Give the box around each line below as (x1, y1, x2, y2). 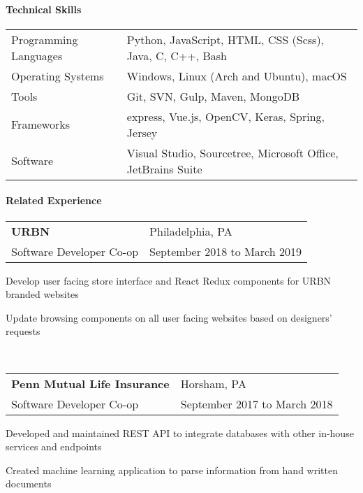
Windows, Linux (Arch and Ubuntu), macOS (126, 67, 347, 84)
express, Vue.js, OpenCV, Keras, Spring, (126, 108, 325, 124)
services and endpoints (6, 439, 102, 454)
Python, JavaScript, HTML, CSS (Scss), (126, 31, 325, 48)
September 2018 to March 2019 (149, 243, 302, 259)
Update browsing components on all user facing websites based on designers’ (6, 310, 332, 324)
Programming (11, 31, 78, 48)
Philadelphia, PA (149, 222, 232, 239)
